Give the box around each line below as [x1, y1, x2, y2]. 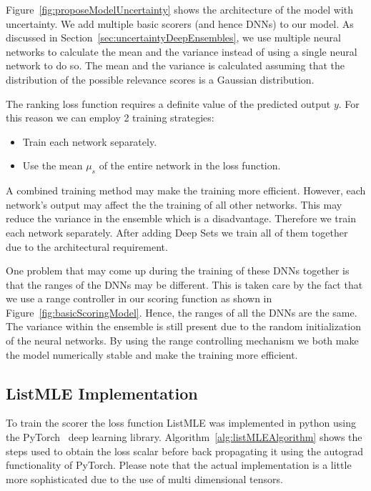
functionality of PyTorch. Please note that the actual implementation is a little [6, 457, 352, 472]
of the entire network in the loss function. [99, 158, 281, 173]
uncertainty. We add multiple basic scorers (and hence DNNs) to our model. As [6, 16, 354, 31]
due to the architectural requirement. [6, 239, 168, 254]
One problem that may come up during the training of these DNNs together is [6, 263, 350, 278]
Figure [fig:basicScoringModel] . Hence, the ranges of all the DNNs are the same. [6, 304, 357, 319]
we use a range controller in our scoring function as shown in [6, 291, 272, 306]
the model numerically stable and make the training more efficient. [6, 347, 298, 362]
